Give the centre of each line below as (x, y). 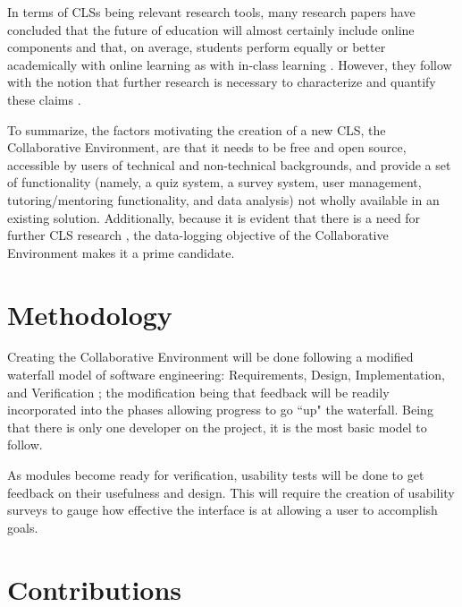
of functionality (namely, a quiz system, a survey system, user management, (214, 182)
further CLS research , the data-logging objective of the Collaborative (198, 235)
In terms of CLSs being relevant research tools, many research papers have (211, 12)
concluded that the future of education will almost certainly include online (211, 29)
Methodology (90, 314)
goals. (23, 527)
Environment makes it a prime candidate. (121, 252)
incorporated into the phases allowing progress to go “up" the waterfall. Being (220, 410)
